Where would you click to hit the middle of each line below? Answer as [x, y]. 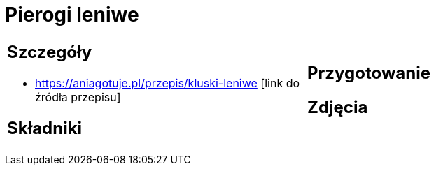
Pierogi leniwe [72, 15]
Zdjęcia [338, 107]
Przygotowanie [369, 73]
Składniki [45, 128]
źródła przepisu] [78, 97]
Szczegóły [50, 52]
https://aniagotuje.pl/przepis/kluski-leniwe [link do [168, 83]
